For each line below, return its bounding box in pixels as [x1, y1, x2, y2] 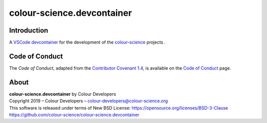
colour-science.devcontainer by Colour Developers [9, 91, 116, 97]
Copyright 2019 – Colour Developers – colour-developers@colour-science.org [9, 98, 168, 104]
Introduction [9, 26, 48, 35]
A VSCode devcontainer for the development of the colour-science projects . [9, 40, 166, 45]
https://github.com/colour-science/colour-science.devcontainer [9, 112, 139, 118]
